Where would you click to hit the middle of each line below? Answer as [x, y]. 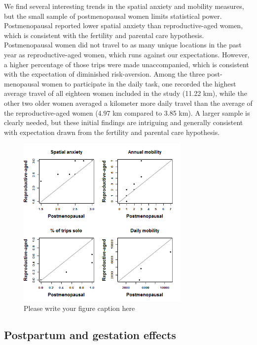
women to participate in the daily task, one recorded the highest [139, 83]
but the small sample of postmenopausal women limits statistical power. [113, 16]
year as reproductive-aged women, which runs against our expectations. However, [127, 54]
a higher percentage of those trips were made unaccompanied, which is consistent [127, 64]
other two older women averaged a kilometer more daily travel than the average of [128, 103]
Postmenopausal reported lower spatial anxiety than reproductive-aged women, [124, 25]
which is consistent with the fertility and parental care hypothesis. [104, 35]
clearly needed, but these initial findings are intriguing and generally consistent [124, 122]
